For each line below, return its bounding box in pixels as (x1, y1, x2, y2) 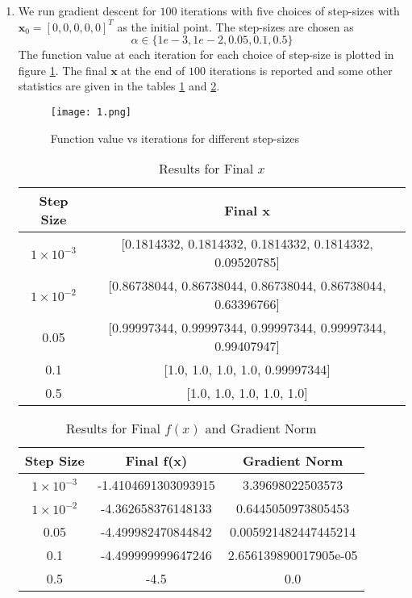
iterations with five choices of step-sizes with (181, 2, 400, 19)
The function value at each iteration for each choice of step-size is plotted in (18, 46, 394, 63)
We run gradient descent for (18, 2, 156, 19)
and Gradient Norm (205, 419, 317, 438)
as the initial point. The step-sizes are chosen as (117, 18, 354, 35)
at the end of (121, 61, 185, 78)
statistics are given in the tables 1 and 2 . (18, 77, 220, 94)
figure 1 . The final (18, 61, 107, 78)
